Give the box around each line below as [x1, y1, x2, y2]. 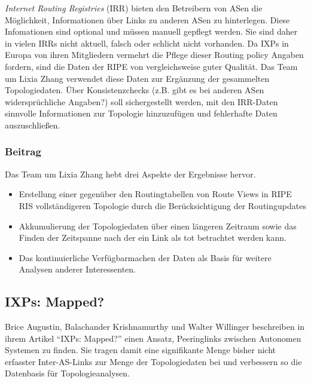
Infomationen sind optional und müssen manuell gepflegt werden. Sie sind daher [5, 25, 298, 38]
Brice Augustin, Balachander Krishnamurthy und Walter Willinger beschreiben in [5, 320, 305, 333]
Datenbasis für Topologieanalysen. [5, 367, 130, 379]
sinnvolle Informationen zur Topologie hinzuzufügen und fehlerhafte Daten [5, 107, 278, 120]
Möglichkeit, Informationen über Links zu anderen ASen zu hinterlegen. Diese [5, 13, 290, 26]
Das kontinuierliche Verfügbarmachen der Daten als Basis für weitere [19, 251, 272, 263]
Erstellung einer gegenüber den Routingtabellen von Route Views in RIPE [19, 188, 292, 200]
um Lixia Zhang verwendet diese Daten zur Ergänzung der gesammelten [5, 72, 270, 84]
